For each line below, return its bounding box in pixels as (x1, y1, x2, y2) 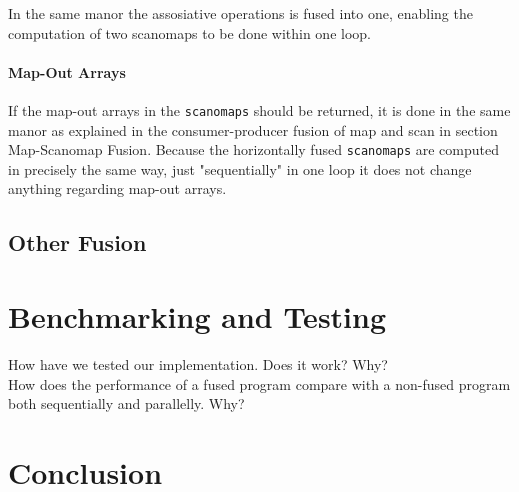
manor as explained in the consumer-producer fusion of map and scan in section (8, 119, 498, 140)
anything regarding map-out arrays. (8, 178, 227, 199)
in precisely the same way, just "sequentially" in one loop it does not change (8, 158, 472, 179)
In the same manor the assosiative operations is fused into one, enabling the (8, 3, 473, 23)
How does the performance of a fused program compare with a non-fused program (8, 373, 511, 394)
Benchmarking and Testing (8, 296, 387, 337)
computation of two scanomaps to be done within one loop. (8, 22, 371, 43)
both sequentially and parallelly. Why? (8, 393, 245, 414)
